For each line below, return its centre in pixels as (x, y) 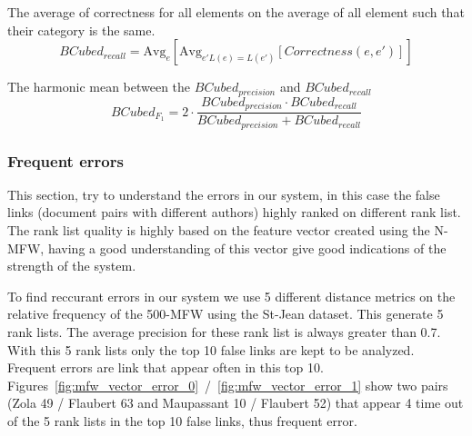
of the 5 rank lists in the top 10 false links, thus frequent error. (182, 420)
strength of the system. (72, 266)
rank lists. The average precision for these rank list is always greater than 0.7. (224, 331)
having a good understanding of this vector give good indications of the (247, 248)
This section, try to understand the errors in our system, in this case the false (224, 194)
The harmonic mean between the (99, 87)
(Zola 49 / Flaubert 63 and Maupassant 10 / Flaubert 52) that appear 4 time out (236, 403)
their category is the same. (81, 30)
